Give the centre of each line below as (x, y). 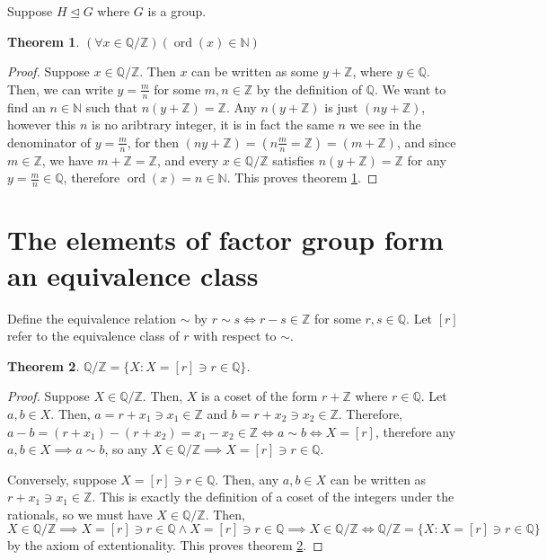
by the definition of (309, 89)
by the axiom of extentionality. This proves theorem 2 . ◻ (165, 545)
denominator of (49, 142)
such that (111, 107)
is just (341, 107)
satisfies (294, 160)
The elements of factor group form (225, 240)
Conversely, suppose (62, 479)
